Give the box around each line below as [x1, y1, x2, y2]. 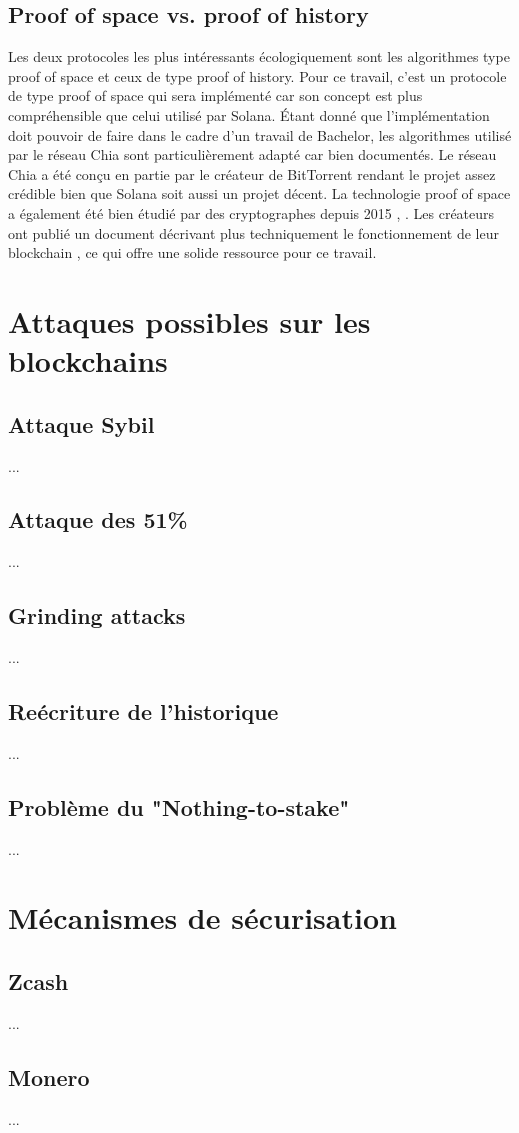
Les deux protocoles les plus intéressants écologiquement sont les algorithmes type [8, 46, 510, 67]
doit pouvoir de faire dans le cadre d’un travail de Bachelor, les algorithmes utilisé [8, 124, 512, 145]
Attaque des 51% [8, 504, 188, 535]
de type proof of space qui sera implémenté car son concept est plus [8, 85, 423, 106]
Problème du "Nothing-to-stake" [8, 791, 350, 822]
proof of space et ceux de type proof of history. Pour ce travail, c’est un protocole [8, 65, 507, 86]
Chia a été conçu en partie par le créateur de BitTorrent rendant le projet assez [8, 163, 496, 184]
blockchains [8, 340, 168, 381]
